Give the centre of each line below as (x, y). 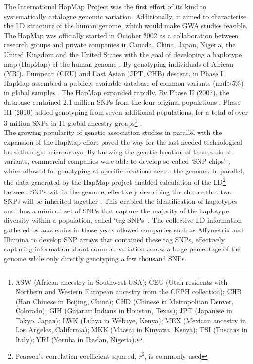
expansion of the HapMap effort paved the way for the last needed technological (123, 142)
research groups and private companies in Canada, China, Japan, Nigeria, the (120, 45)
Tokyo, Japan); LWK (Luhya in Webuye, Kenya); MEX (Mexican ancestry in (131, 320)
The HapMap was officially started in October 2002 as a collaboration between (121, 35)
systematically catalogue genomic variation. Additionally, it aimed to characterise (125, 16)
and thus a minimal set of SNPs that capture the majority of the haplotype (117, 210)
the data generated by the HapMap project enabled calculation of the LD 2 (115, 181)
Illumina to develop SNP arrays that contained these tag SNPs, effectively (115, 239)
